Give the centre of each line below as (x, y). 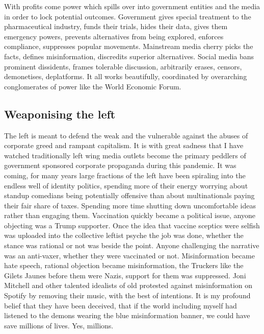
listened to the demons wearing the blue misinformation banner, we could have (127, 315)
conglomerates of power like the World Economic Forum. (93, 86)
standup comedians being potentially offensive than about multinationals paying (129, 195)
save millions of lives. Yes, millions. (59, 325)
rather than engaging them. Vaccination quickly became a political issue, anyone (130, 215)
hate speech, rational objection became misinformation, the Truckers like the (124, 265)
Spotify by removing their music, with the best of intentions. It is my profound (127, 295)
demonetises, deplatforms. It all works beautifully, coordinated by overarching (126, 76)
